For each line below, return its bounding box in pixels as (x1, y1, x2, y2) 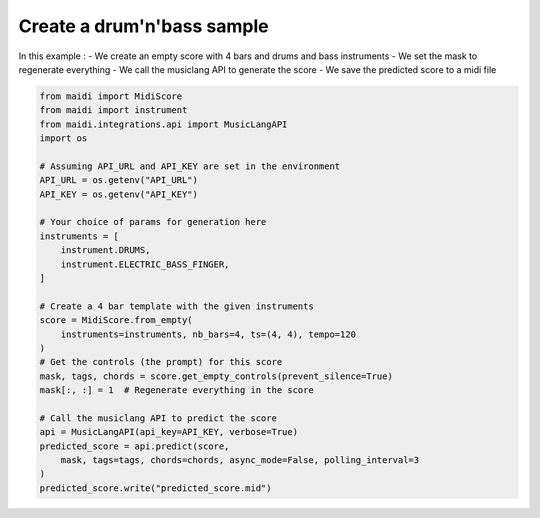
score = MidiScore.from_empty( (39, 315, 194, 326)
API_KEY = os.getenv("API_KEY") (39, 188, 199, 200)
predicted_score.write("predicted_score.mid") (39, 482, 272, 494)
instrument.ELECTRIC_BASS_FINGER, (60, 258, 230, 270)
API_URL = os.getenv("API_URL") (39, 175, 199, 186)
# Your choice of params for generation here (39, 216, 267, 228)
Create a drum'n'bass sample (18, 15, 269, 37)
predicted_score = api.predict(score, (39, 440, 230, 452)
